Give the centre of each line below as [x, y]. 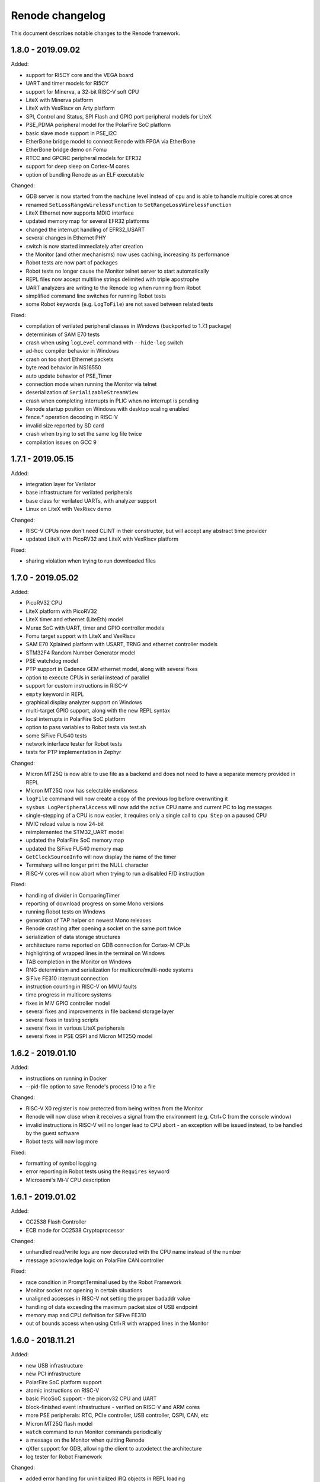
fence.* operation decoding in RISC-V [72, 417]
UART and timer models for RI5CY [67, 84]
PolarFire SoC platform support [64, 1382]
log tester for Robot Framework [64, 1457]
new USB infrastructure [54, 1365]
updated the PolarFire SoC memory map [75, 840]
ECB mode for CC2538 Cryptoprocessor [75, 1230]
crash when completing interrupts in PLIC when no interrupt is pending [112, 401]
